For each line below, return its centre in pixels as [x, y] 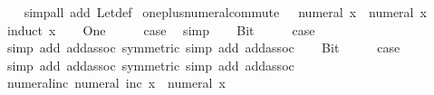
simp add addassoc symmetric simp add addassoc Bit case [203, 47]
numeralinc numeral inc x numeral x [116, 83]
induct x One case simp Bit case [161, 29]
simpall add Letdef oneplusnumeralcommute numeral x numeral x [225, 12]
